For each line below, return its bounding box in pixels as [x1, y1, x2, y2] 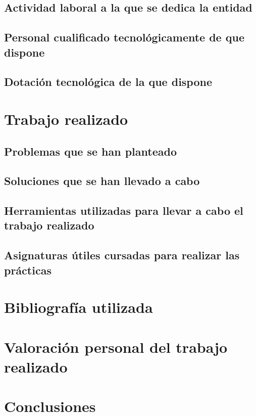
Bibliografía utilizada [4, 297, 153, 317]
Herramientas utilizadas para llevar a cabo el [4, 203, 243, 218]
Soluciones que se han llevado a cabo [4, 173, 200, 189]
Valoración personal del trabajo [4, 336, 228, 357]
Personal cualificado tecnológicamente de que [4, 29, 244, 45]
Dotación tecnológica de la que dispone [4, 74, 213, 89]
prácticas [4, 262, 52, 278]
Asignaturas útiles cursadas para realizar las [4, 247, 240, 263]
